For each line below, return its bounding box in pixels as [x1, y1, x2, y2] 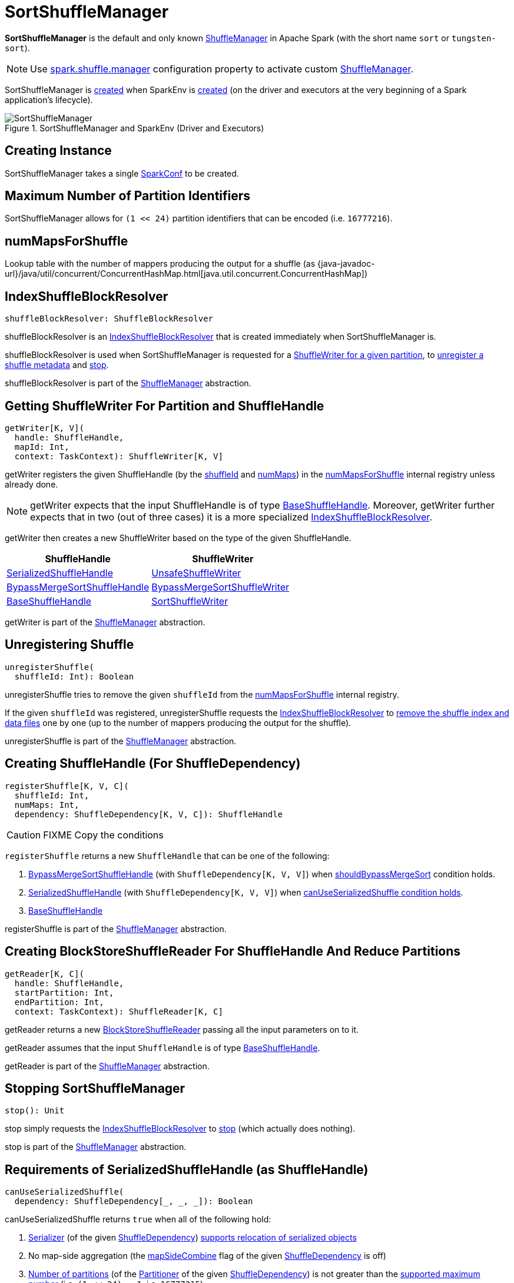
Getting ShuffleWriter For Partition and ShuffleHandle [5, 398, 324, 413]
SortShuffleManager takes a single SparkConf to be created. [5, 168, 239, 178]
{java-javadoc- [317, 258, 375, 269]
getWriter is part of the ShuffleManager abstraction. [5, 616, 205, 627]
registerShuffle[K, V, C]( [5, 781, 129, 791]
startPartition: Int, [14, 987, 114, 997]
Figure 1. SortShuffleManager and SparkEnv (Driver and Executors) [5, 122, 264, 133]
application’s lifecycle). [5, 94, 93, 105]
